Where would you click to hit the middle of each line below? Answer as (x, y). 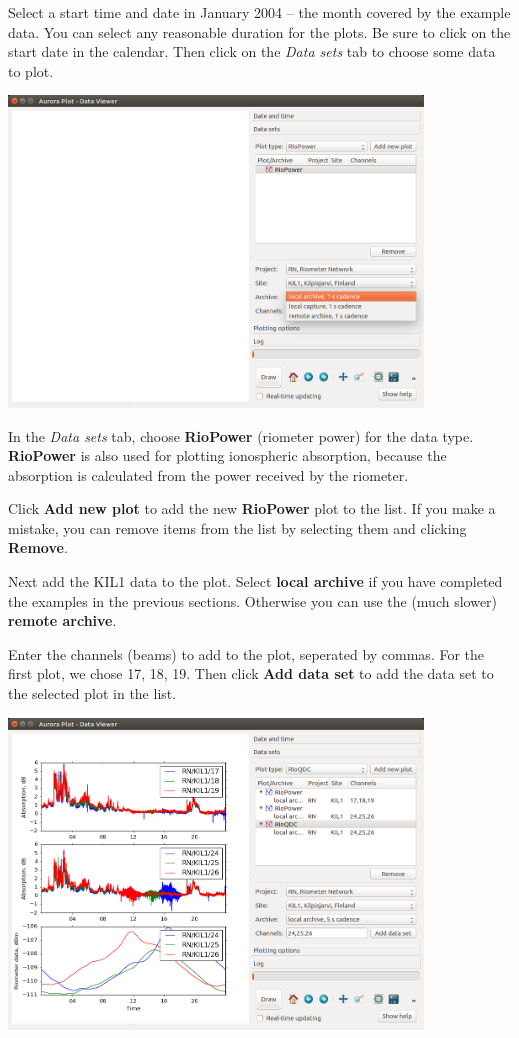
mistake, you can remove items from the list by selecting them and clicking (237, 527)
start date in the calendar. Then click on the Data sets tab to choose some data (252, 51)
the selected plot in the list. (92, 693)
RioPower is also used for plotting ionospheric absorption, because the (227, 455)
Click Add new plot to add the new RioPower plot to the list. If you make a (252, 508)
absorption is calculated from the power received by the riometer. (208, 474)
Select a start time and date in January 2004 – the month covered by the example (259, 12)
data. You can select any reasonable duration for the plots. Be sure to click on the (259, 31)
